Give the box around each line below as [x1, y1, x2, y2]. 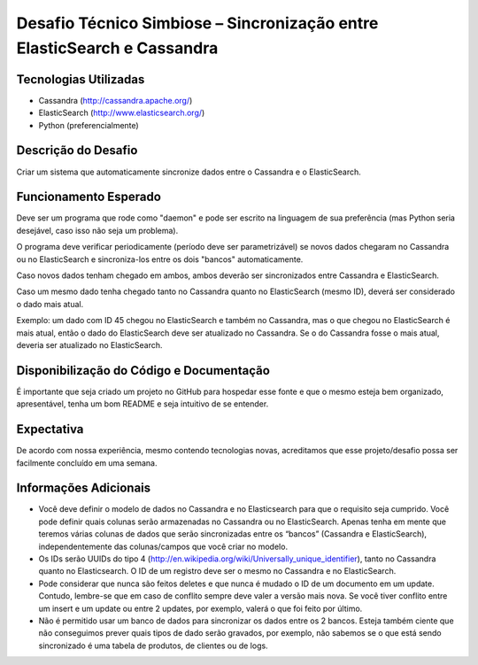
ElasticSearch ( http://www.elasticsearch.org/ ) [38, 107, 205, 119]
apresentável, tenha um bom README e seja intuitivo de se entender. [16, 398, 269, 409]
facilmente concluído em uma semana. [16, 457, 158, 468]
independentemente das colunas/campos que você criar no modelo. [38, 541, 288, 552]
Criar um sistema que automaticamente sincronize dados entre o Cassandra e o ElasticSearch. [16, 166, 362, 177]
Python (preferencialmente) [38, 120, 139, 130]
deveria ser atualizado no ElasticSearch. [16, 339, 163, 350]
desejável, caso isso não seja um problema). [16, 225, 179, 236]
